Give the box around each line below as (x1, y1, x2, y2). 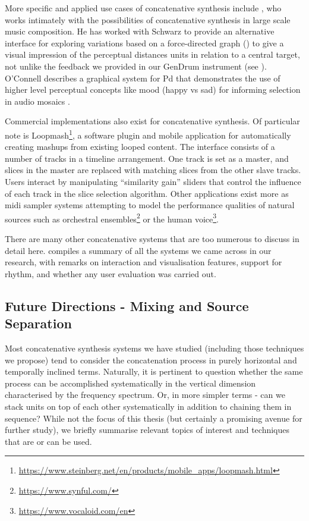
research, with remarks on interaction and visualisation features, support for (5, 256, 282, 268)
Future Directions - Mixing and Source (5, 296, 249, 315)
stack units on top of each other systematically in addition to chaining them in (5, 400, 292, 412)
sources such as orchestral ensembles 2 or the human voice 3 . (5, 211, 219, 225)
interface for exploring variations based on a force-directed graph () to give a (5, 36, 284, 49)
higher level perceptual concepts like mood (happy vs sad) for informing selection (5, 83, 301, 96)
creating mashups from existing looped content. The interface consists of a (5, 140, 275, 153)
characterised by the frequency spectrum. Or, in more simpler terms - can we (5, 388, 285, 401)
